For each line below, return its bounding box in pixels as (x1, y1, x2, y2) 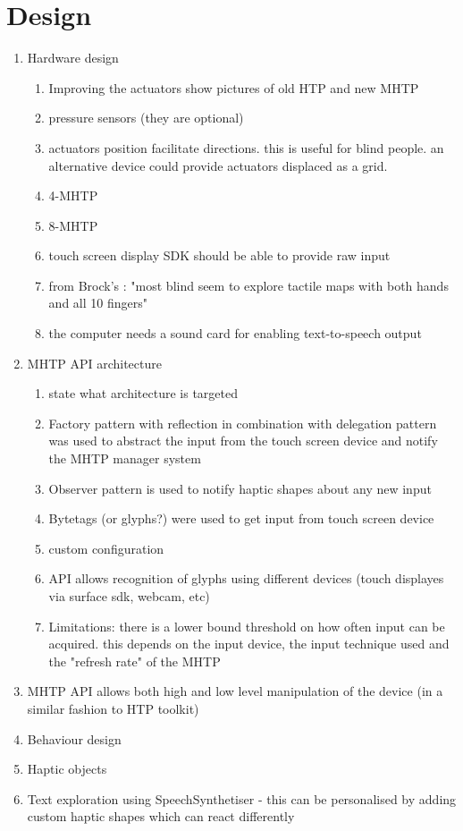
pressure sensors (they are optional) (48, 108, 244, 127)
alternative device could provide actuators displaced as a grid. (48, 156, 388, 174)
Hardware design (27, 48, 119, 67)
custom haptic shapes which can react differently (27, 807, 295, 826)
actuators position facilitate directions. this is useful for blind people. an (48, 138, 444, 157)
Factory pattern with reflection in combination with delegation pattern (48, 413, 437, 432)
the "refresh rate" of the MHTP (48, 651, 221, 670)
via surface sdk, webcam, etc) (48, 587, 210, 605)
